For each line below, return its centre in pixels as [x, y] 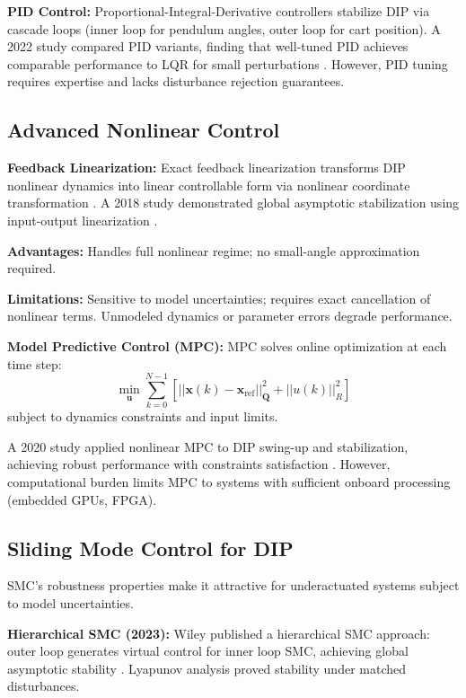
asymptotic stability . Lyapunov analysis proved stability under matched [207, 668]
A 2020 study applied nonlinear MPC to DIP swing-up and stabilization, [208, 446]
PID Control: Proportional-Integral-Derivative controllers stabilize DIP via [219, 11]
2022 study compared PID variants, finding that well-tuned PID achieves [208, 46]
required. [32, 268]
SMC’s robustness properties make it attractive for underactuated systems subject [233, 585]
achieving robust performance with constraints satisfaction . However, [199, 464]
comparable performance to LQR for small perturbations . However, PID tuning [228, 63]
